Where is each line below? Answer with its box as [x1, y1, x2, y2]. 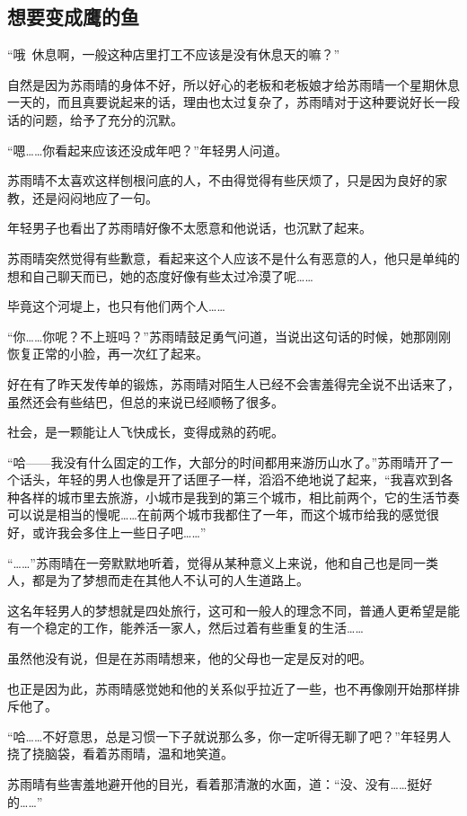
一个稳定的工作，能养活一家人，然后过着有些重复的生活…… [19, 618, 364, 637]
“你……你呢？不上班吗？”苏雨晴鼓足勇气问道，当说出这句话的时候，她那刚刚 [7, 326, 451, 345]
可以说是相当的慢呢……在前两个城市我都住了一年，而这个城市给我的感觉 [7, 505, 427, 524]
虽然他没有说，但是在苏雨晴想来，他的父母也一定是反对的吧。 [7, 649, 372, 668]
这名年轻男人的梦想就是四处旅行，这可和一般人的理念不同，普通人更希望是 [7, 600, 447, 619]
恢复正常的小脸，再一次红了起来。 [7, 344, 208, 363]
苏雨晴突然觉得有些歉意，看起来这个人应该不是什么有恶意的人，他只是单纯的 [7, 248, 460, 267]
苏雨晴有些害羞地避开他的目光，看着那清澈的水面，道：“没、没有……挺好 [7, 775, 433, 794]
